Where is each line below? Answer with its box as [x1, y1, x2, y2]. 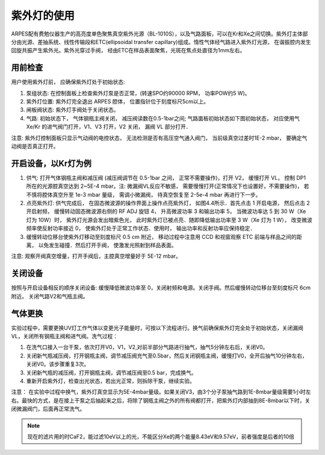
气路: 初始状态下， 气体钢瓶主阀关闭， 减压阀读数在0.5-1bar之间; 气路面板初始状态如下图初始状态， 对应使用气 [26, 114, 300, 122]
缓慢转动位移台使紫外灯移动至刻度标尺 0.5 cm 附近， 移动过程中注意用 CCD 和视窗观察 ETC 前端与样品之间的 [26, 233, 297, 240]
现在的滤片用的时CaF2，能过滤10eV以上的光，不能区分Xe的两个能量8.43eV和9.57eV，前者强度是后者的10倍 [27, 433, 295, 440]
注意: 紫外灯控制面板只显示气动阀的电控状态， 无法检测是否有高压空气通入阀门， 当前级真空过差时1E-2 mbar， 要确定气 [11, 134, 308, 141]
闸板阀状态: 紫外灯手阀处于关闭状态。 [26, 106, 119, 114]
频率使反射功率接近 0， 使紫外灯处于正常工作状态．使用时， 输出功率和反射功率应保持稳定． [26, 224, 256, 232]
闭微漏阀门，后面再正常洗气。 [11, 405, 85, 412]
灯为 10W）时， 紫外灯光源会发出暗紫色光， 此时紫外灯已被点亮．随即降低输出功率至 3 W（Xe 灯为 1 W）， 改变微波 [26, 216, 313, 223]
